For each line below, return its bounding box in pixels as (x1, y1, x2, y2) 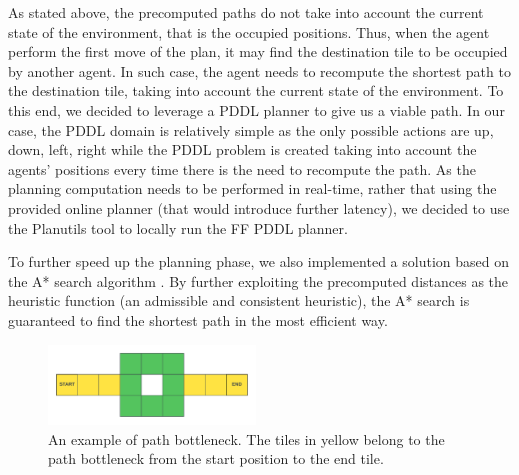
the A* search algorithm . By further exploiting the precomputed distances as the (8, 270, 509, 291)
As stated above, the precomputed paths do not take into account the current (8, 2, 484, 22)
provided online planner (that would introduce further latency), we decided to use (8, 197, 510, 218)
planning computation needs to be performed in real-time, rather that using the (8, 178, 497, 199)
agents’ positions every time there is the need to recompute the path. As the (8, 158, 476, 179)
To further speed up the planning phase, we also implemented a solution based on (8, 251, 509, 272)
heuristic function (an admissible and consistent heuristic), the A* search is (8, 290, 470, 311)
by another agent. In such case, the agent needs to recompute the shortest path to (8, 60, 511, 81)
